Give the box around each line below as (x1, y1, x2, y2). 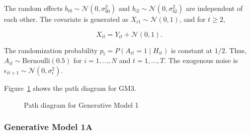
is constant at (171, 45, 213, 55)
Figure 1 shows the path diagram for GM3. (4, 82, 136, 93)
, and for (179, 14, 206, 24)
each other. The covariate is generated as (4, 14, 129, 24)
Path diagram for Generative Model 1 (24, 99, 139, 110)
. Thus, (225, 45, 247, 55)
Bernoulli (22, 58, 50, 65)
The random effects (4, 3, 63, 13)
